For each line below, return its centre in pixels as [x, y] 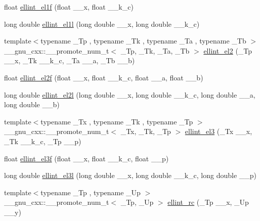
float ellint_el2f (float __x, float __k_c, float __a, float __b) [104, 77]
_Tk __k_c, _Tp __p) [43, 141]
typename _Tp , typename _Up [91, 192]
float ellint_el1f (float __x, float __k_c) [69, 7]
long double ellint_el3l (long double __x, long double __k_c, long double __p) [131, 175]
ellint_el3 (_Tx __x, [219, 131]
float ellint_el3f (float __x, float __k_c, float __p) [86, 158]
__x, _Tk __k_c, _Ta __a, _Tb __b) [70, 60]
